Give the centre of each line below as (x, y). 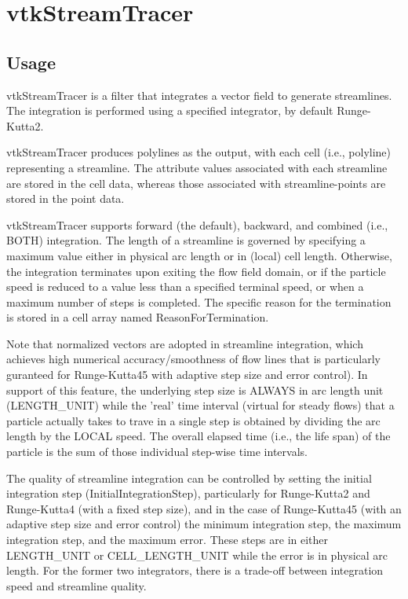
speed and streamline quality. (76, 585)
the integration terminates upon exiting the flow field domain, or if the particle (196, 271)
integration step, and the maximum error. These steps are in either (168, 540)
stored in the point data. (66, 198)
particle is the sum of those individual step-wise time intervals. (157, 452)
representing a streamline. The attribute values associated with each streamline (197, 167)
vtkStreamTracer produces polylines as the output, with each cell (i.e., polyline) (199, 152)
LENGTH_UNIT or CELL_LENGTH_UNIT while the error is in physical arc (197, 555)
